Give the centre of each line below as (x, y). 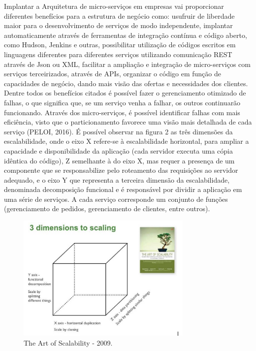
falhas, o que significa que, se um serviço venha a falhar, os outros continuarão (122, 102)
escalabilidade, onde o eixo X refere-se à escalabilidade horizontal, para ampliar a (127, 141)
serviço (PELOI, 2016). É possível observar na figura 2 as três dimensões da (118, 131)
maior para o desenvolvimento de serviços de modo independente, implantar (118, 25)
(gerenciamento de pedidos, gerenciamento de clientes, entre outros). (107, 208)
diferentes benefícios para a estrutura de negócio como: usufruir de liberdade (119, 16)
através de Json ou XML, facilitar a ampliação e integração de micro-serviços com (127, 64)
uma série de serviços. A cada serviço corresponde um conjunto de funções (116, 199)
